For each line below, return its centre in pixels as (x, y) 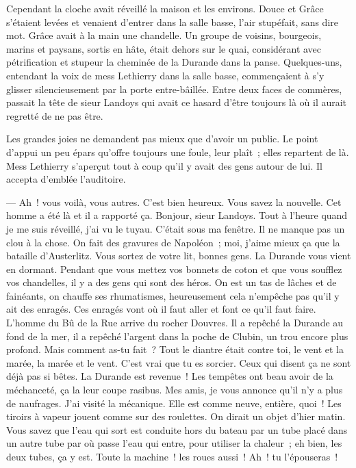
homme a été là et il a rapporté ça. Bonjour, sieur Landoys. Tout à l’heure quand (177, 215)
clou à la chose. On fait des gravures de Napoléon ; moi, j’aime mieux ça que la (173, 242)
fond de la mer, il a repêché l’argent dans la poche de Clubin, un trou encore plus (177, 336)
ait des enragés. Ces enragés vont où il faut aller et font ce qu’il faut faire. (161, 309)
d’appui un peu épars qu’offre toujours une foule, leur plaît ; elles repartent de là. (178, 152)
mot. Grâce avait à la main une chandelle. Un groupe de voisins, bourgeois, (164, 35)
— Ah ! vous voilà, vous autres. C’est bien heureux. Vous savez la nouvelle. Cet (174, 201)
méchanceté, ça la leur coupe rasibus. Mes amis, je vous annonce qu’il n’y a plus (175, 390)
